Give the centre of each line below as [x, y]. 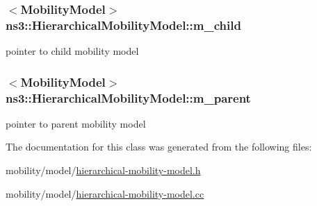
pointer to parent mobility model [76, 123]
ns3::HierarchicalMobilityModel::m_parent [128, 97]
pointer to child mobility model [72, 51]
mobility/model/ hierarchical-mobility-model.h [103, 170]
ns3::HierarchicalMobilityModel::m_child [123, 25]
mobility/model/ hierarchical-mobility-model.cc [105, 193]
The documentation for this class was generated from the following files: [159, 147]
